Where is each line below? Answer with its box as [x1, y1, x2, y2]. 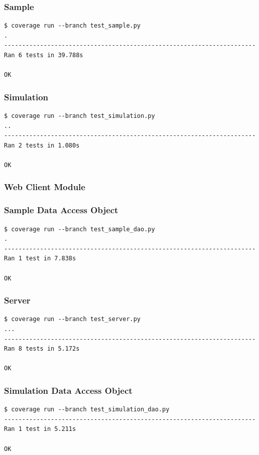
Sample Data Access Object [4, 204, 118, 216]
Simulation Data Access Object [4, 384, 133, 396]
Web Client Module [4, 181, 85, 193]
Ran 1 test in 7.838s [4, 255, 76, 262]
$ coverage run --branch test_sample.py [4, 22, 141, 30]
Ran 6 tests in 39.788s [4, 52, 83, 59]
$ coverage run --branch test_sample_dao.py [4, 225, 155, 233]
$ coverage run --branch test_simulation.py [4, 112, 155, 119]
